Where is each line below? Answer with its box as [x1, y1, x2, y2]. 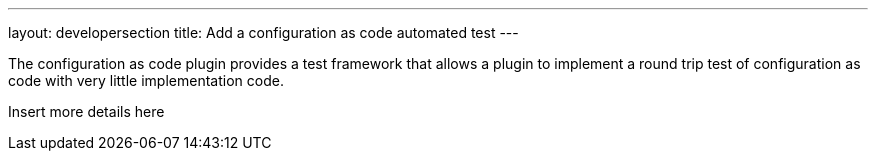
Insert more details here [8, 103, 165, 120]
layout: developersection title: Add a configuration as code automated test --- [8, 24, 519, 41]
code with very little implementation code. [8, 72, 284, 89]
